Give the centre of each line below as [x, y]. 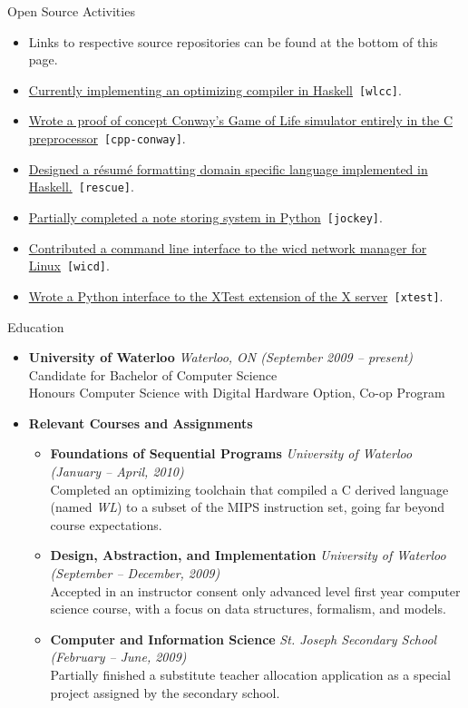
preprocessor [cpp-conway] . [107, 138]
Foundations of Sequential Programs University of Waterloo [231, 453]
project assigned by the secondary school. [165, 692]
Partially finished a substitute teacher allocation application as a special [250, 674]
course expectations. [106, 524]
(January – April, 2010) [117, 472]
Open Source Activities [71, 11]
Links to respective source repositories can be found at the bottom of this [233, 41]
